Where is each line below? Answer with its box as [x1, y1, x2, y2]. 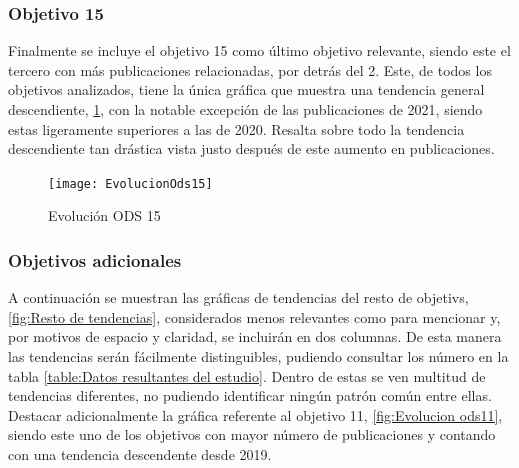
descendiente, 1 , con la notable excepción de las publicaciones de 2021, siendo [8, 99, 483, 119]
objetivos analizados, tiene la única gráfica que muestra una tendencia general [8, 79, 485, 100]
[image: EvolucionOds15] [48, 176, 213, 191]
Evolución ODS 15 [48, 205, 161, 226]
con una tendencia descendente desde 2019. [8, 444, 272, 464]
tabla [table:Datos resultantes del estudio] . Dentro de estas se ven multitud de [8, 365, 486, 386]
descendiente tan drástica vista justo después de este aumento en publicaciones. [8, 138, 495, 159]
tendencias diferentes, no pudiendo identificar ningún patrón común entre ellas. [8, 385, 492, 406]
